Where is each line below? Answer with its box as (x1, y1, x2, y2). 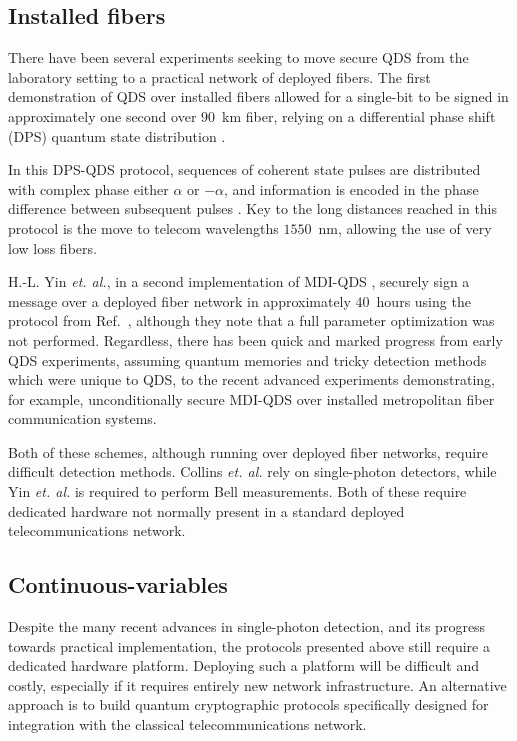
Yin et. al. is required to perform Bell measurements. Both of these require (8, 481, 467, 502)
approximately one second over (8, 105, 197, 126)
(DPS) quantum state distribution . (8, 125, 226, 146)
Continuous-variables (8, 569, 228, 600)
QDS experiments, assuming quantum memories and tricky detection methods (8, 349, 487, 370)
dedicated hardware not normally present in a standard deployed (8, 500, 405, 521)
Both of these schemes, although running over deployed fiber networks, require (8, 441, 488, 462)
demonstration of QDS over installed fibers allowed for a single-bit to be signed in (8, 86, 509, 107)
